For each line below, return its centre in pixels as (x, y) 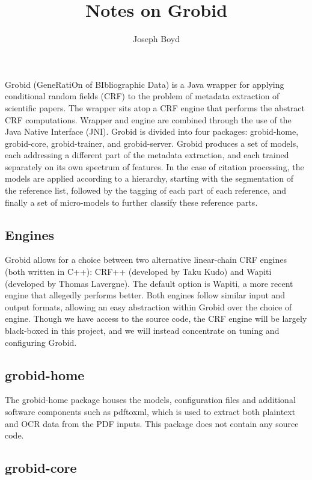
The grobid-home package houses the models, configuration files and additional (150, 400)
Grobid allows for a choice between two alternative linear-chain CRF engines (146, 260)
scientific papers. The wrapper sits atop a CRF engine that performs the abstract (155, 107)
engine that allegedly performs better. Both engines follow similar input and (145, 295)
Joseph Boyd (156, 39)
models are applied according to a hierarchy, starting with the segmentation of (149, 178)
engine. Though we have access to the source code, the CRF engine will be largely (156, 318)
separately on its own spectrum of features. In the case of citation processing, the (154, 166)
